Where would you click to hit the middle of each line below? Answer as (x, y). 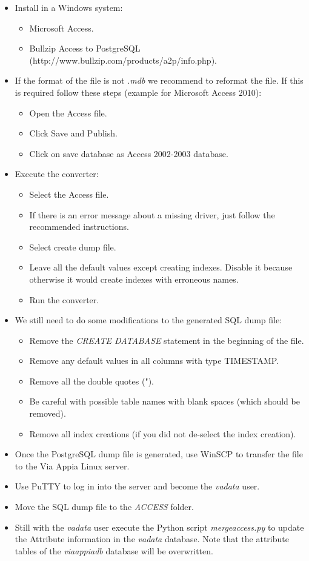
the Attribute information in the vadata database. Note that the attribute (152, 539)
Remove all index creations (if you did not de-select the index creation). (163, 433)
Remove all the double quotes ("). (91, 381)
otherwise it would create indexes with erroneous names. (134, 279)
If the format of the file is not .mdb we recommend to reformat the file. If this (159, 80)
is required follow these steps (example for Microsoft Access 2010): (138, 92)
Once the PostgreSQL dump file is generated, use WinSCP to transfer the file (159, 454)
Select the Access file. (69, 194)
